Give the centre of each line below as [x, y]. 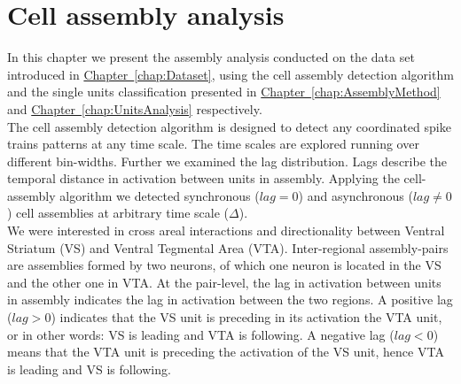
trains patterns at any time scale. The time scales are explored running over [213, 144]
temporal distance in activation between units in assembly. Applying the [203, 178]
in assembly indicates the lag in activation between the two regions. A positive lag [230, 300]
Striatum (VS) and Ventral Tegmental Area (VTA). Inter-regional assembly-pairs [228, 247]
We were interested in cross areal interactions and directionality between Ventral [226, 230]
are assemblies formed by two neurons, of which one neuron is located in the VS [224, 265]
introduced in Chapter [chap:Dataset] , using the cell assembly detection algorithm [230, 74]
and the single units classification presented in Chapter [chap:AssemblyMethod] [224, 92]
